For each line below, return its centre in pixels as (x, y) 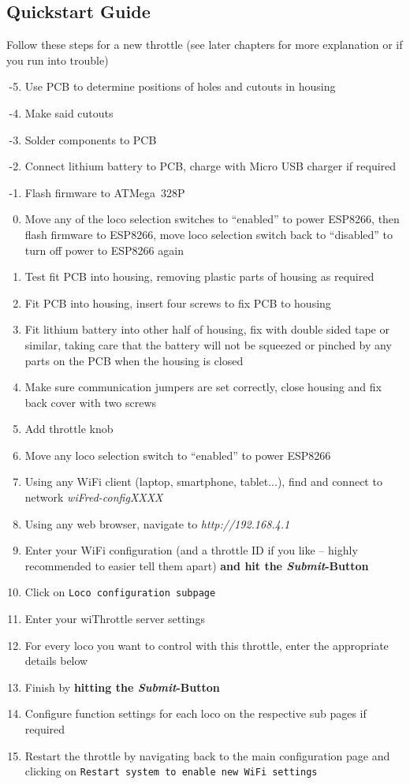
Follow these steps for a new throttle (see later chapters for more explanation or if (205, 45)
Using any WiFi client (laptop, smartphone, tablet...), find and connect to (203, 482)
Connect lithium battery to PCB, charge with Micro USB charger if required (211, 166)
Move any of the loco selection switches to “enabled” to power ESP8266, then (212, 219)
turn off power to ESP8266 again (104, 250)
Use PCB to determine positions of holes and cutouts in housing (180, 86)
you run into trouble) (58, 60)
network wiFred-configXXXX (94, 497)
